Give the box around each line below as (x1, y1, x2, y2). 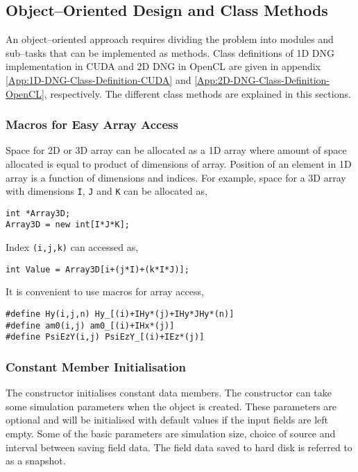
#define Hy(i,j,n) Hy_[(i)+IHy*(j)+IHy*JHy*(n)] (6, 309, 235, 320)
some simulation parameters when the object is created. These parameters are (6, 399, 337, 413)
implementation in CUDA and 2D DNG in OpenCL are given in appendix (6, 59, 321, 73)
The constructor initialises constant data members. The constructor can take (6, 385, 332, 400)
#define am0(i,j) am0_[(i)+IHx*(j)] (6, 320, 175, 331)
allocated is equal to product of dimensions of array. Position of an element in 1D (6, 156, 352, 171)
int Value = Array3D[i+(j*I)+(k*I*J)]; (6, 264, 189, 274)
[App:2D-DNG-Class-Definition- (194, 72, 330, 87)
